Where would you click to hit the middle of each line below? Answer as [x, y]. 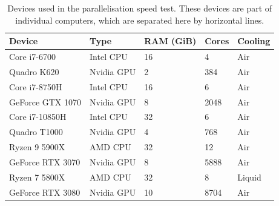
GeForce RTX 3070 [45, 161]
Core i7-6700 [33, 57]
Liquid [249, 177]
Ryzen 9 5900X [37, 147]
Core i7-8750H [36, 86]
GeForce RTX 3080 [45, 192]
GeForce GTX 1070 [45, 101]
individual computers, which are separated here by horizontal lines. [140, 20]
